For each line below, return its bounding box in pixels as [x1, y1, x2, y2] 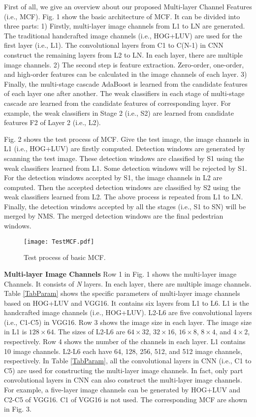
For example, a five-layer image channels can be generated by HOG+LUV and [4, 385, 241, 395]
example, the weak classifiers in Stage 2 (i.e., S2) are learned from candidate [4, 107, 234, 118]
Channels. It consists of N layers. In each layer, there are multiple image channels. [4, 278, 252, 289]
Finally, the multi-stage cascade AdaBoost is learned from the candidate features [4, 78, 248, 89]
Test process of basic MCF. [24, 252, 106, 262]
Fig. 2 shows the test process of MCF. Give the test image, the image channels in [4, 133, 250, 144]
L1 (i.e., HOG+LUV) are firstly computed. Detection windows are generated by [4, 143, 245, 154]
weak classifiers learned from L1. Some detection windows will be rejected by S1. [4, 162, 247, 173]
